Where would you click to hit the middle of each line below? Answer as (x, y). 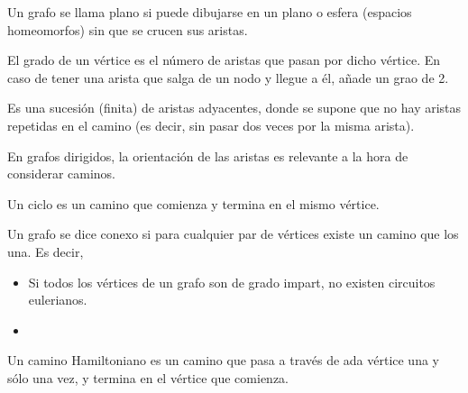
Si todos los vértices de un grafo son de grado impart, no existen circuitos (232, 282)
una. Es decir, (46, 251)
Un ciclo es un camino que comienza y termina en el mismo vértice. (193, 203)
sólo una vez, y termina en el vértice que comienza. (148, 377)
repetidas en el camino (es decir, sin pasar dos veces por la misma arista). (211, 125)
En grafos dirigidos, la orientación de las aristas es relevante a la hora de (208, 155)
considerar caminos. (62, 174)
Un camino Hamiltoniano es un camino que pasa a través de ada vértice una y (223, 360)
